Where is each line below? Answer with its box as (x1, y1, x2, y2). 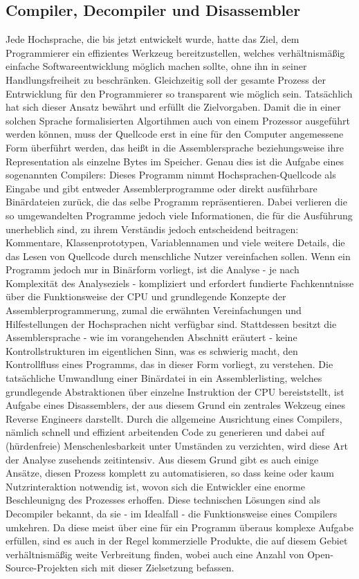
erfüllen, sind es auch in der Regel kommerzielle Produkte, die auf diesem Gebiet (6, 533, 348, 548)
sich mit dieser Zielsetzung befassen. (81, 560, 234, 575)
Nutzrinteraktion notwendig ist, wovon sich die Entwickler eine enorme (6, 479, 305, 493)
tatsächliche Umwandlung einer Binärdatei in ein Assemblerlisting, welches (6, 371, 322, 385)
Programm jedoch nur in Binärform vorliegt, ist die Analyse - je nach (6, 262, 300, 277)
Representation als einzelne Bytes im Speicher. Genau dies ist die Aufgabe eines (6, 154, 344, 168)
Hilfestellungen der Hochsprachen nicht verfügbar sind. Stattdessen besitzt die (6, 316, 337, 331)
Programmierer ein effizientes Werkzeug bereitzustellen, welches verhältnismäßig (6, 45, 345, 59)
